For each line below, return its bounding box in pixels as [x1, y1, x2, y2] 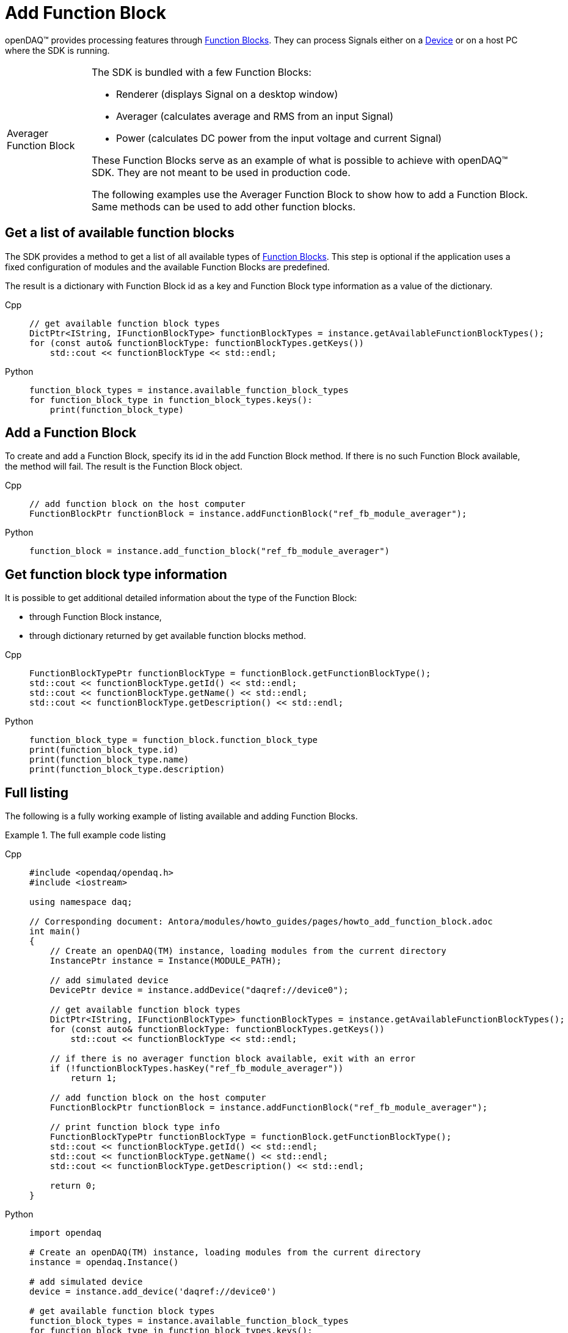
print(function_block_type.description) [29, 764, 225, 775]
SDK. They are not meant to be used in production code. [91, 166, 351, 179]
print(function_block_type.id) [29, 745, 179, 755]
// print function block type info [49, 1122, 220, 1132]
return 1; [70, 1073, 117, 1084]
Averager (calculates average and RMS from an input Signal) [115, 109, 394, 122]
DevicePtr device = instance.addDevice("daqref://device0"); [49, 985, 349, 995]
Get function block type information [5, 566, 227, 582]
